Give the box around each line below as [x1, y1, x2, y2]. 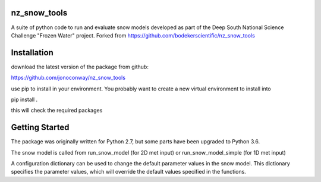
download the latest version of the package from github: [11, 63, 149, 70]
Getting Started [11, 123, 70, 133]
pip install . [11, 96, 38, 103]
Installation [11, 48, 53, 58]
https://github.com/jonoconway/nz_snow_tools [11, 74, 126, 81]
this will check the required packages [11, 107, 103, 114]
